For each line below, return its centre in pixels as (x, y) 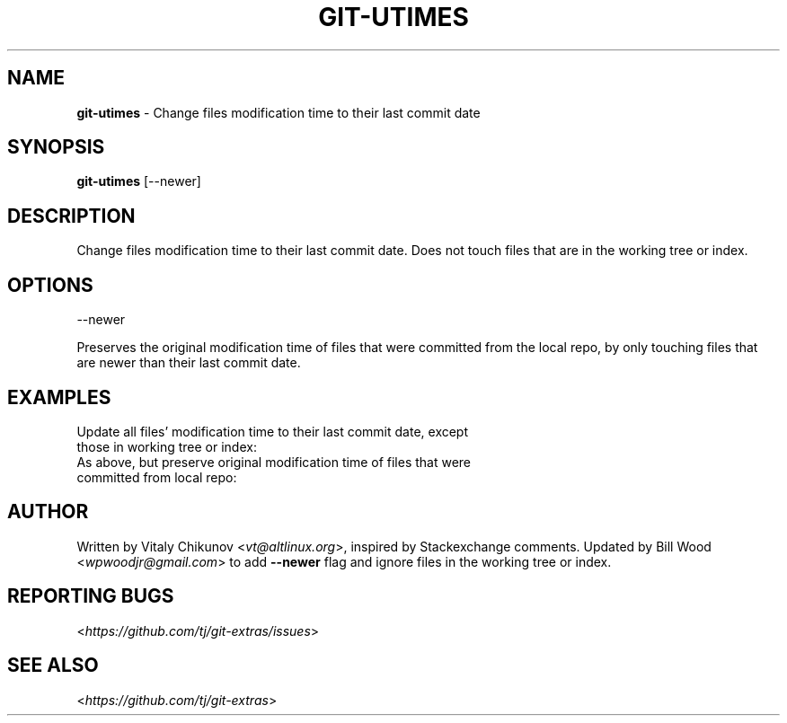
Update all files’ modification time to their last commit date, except (273, 431)
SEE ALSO (53, 666)
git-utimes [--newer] (139, 181)
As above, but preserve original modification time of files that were (274, 462)
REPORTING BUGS (91, 596)
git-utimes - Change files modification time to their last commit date (279, 112)
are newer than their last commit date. (189, 363)
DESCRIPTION (71, 216)
